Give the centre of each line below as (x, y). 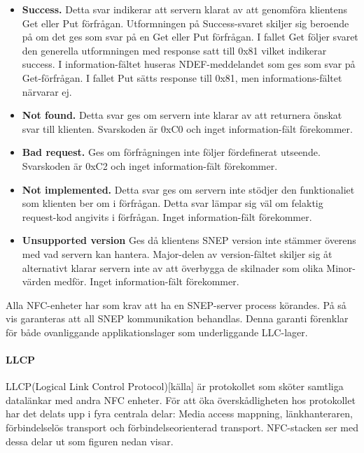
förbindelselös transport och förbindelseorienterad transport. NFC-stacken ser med (182, 427)
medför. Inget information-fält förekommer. (147, 281)
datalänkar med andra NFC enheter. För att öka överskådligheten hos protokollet (181, 400)
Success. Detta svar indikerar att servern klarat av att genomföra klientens (185, 9)
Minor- (341, 267)
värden (36, 281)
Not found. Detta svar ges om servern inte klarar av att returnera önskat (182, 115)
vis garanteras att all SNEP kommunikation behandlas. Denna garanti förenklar (177, 318)
